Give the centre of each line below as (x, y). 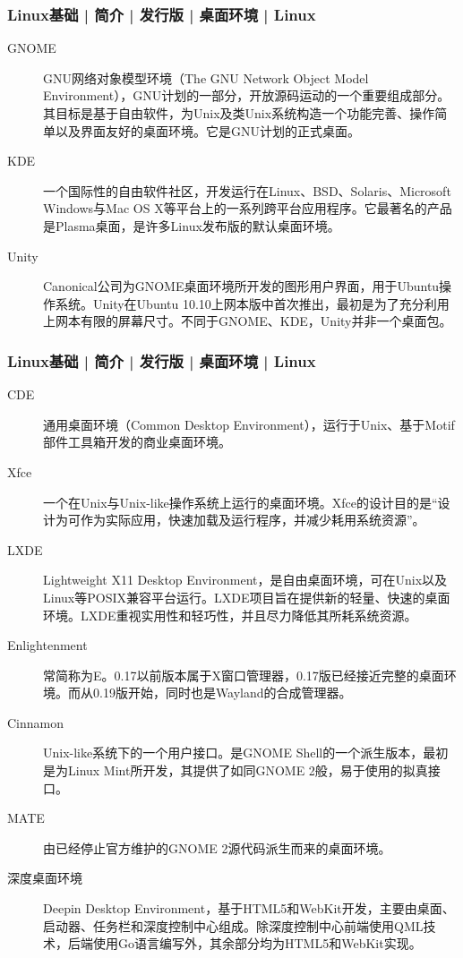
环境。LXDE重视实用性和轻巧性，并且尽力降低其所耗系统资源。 (230, 615)
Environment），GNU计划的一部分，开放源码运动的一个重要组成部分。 (247, 95)
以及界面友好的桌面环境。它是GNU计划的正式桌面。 (207, 130)
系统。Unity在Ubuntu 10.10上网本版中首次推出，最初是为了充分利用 (252, 303)
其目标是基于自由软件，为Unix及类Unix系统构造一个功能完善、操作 (239, 113)
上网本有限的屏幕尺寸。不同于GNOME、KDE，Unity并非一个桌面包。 (248, 321)
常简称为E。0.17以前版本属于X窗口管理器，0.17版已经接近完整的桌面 (244, 675)
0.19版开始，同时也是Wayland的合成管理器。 (222, 693)
